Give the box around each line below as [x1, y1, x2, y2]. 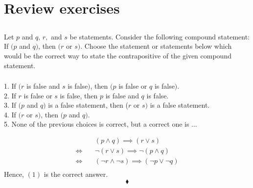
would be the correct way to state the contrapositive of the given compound [4, 50, 231, 60]
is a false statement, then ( [48, 100, 128, 110]
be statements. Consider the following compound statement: [69, 31, 250, 41]
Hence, [4, 169, 24, 179]
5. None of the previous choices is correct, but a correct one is [4, 119, 189, 129]
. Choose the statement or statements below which [80, 41, 232, 51]
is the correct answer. [44, 169, 108, 179]
